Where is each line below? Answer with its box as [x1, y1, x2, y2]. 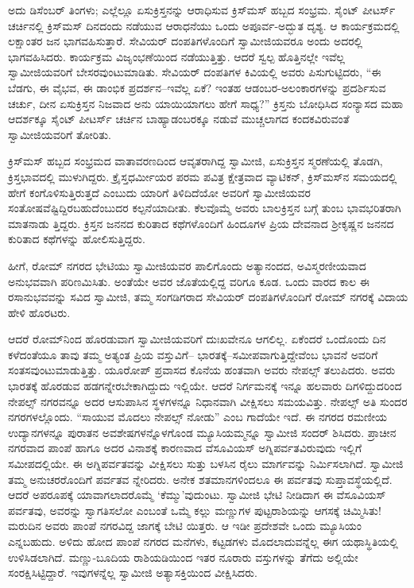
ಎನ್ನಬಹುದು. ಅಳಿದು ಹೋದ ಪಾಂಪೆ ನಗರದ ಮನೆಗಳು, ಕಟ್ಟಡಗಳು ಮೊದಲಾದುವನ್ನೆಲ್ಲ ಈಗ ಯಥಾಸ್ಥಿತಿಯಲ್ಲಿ [8, 533, 398, 549]
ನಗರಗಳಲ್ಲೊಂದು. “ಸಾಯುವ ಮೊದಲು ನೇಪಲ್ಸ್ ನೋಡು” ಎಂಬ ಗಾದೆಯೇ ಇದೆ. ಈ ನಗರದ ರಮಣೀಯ [8, 408, 388, 425]
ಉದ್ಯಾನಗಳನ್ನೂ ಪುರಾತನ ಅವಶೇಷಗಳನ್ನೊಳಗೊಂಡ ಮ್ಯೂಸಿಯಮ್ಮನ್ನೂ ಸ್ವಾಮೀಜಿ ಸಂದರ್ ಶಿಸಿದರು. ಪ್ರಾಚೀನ [8, 424, 397, 440]
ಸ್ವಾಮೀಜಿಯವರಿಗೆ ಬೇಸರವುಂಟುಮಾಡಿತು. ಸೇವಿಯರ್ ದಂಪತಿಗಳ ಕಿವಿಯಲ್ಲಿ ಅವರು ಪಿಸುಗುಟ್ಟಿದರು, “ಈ [8, 64, 381, 80]
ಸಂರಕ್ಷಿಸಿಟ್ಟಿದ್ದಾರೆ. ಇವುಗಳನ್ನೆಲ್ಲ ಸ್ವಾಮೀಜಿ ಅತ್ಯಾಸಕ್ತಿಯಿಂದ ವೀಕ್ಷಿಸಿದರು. [8, 564, 257, 581]
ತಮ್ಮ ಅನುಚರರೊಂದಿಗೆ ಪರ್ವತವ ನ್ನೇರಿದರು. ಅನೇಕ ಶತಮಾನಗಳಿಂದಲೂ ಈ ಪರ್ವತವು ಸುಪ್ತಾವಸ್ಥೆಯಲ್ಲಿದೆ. [8, 470, 393, 487]
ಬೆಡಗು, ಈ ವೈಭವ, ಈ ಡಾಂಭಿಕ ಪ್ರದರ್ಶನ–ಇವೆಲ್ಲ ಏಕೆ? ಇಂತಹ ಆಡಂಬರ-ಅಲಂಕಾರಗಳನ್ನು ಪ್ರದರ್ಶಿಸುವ [8, 79, 386, 95]
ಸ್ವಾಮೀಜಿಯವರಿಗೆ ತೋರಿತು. [8, 126, 111, 142]
